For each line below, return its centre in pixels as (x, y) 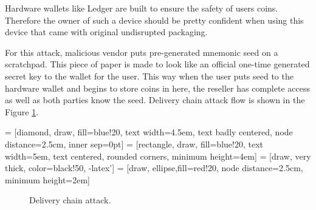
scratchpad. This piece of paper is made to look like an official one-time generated (157, 64)
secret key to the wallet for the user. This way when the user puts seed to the (149, 76)
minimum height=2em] (47, 179)
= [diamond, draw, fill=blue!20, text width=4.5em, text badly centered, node (149, 132)
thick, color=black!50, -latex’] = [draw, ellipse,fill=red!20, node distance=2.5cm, (154, 168)
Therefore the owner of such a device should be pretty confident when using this (154, 20)
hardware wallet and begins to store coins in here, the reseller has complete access (157, 88)
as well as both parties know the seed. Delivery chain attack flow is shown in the (155, 100)
